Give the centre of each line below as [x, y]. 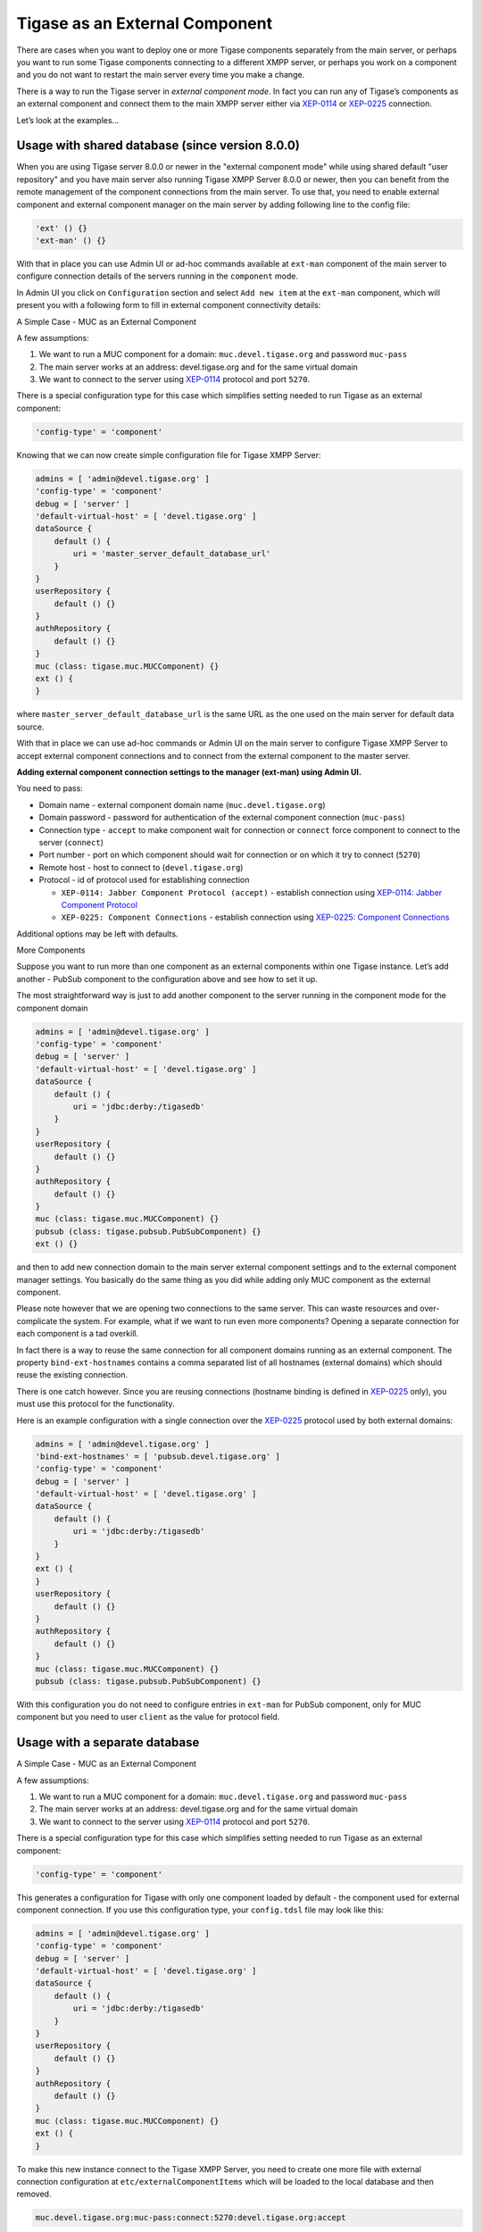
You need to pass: [50, 788]
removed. [34, 2194]
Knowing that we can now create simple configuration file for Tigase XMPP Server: [169, 454]
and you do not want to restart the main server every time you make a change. [161, 75]
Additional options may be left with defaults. [97, 934]
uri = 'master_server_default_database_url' [172, 554]
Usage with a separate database [108, 1742]
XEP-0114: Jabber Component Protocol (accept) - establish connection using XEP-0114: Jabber [252, 892]
